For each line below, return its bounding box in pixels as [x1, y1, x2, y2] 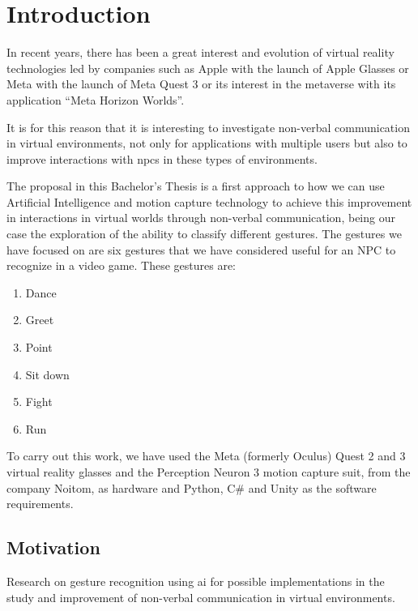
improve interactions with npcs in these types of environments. [6, 150, 318, 167]
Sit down [25, 365, 70, 382]
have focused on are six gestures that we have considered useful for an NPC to [6, 241, 396, 258]
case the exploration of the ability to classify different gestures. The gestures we [6, 225, 402, 242]
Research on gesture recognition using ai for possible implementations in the [6, 572, 385, 589]
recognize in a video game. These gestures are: [6, 257, 237, 274]
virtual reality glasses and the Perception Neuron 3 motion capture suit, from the [6, 464, 411, 480]
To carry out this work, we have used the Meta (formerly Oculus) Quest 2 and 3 [6, 447, 406, 464]
